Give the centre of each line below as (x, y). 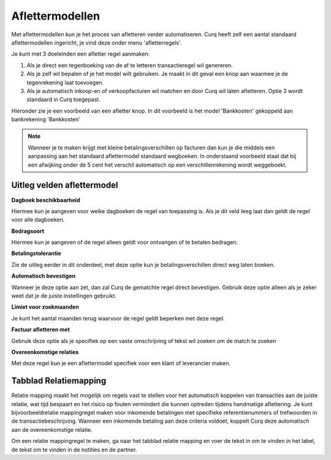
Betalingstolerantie (36, 254)
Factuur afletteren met (41, 330)
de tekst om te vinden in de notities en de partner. (74, 450)
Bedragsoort (28, 231)
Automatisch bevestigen (44, 276)
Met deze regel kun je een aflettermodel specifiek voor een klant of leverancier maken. (121, 363)
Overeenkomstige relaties (45, 352)
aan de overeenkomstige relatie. (52, 429)
